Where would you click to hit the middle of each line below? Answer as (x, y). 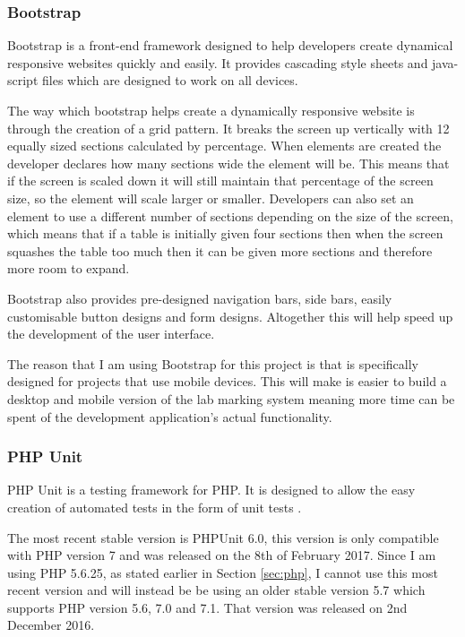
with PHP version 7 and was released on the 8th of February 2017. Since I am (222, 555)
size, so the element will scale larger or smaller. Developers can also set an (211, 198)
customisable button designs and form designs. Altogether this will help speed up (230, 316)
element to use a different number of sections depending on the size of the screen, (230, 215)
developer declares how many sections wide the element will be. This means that (228, 163)
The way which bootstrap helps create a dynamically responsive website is (211, 110)
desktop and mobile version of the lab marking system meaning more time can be (231, 398)
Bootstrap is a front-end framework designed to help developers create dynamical (230, 45)
